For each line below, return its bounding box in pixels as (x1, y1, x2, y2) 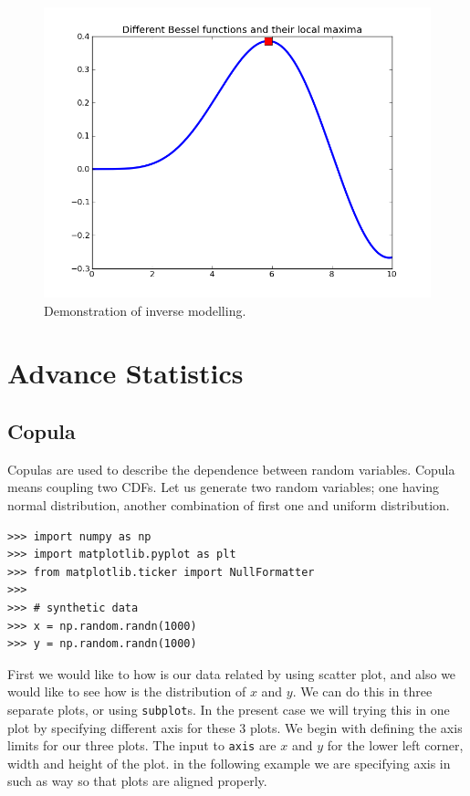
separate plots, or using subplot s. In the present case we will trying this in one (7, 699, 450, 718)
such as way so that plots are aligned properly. (7, 771, 267, 791)
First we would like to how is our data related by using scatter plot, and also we (7, 664, 456, 683)
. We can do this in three (292, 682, 433, 701)
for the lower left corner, (327, 736, 464, 755)
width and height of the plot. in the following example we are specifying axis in (7, 753, 451, 772)
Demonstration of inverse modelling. (44, 300, 246, 319)
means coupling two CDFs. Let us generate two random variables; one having (7, 477, 440, 497)
